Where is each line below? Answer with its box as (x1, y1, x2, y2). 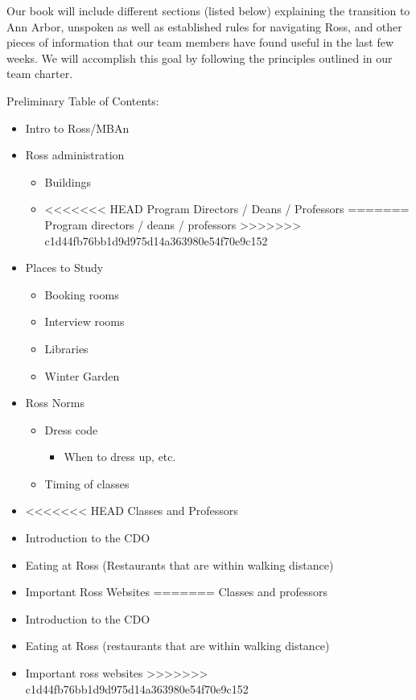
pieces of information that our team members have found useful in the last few (6, 34, 394, 51)
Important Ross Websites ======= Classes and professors (25, 583, 327, 600)
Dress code (44, 421, 98, 438)
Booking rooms (44, 286, 119, 303)
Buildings (44, 173, 92, 190)
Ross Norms (25, 394, 84, 411)
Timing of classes (44, 475, 130, 492)
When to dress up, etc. (64, 448, 176, 465)
